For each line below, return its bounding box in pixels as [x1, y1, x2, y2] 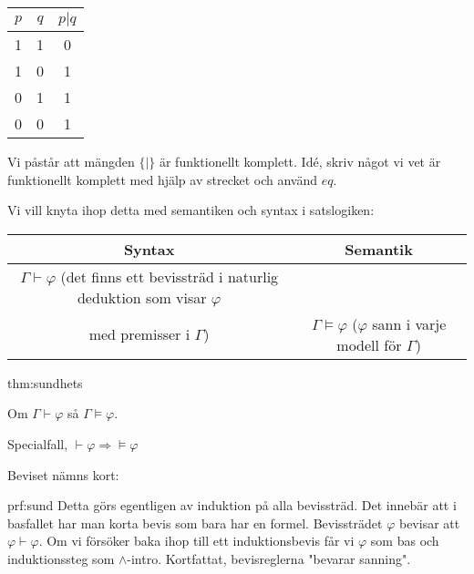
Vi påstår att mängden [7, 152, 135, 170]
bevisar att [398, 513, 460, 532]
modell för [336, 333, 402, 355]
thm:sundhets [7, 373, 83, 392]
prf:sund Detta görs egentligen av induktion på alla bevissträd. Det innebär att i [7, 496, 457, 515]
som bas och [370, 531, 439, 550]
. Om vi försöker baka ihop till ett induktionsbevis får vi [38, 531, 355, 550]
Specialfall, [7, 434, 68, 453]
